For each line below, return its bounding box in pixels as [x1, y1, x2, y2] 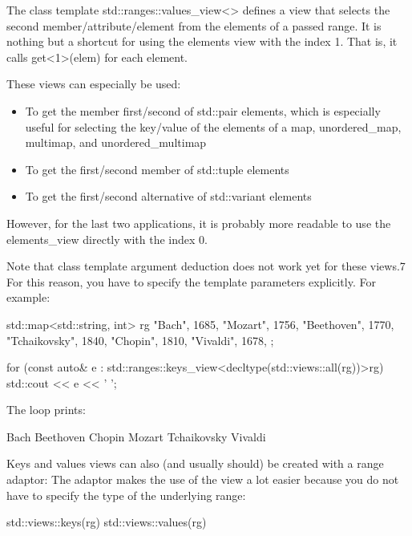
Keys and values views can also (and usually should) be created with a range [6, 455, 384, 472]
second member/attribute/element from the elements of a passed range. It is [6, 17, 382, 34]
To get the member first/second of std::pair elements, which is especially [25, 102, 381, 119]
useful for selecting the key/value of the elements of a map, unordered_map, [25, 118, 402, 135]
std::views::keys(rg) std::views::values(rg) [6, 514, 207, 530]
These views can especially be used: [6, 75, 181, 92]
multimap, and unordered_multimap [25, 134, 207, 151]
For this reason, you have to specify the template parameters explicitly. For [6, 273, 376, 290]
